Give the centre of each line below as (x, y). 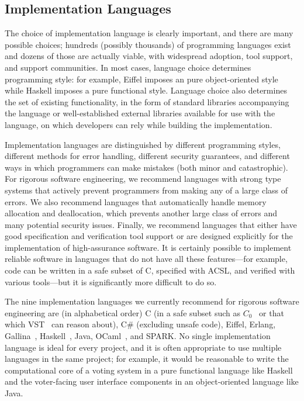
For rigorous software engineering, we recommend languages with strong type (143, 179)
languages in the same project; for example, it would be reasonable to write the (147, 359)
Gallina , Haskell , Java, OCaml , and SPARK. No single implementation (138, 336)
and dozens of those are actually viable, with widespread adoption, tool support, (149, 56)
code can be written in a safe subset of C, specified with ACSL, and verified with (150, 270)
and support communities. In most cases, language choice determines (128, 67)
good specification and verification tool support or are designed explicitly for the (149, 236)
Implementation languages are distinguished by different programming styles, (143, 144)
